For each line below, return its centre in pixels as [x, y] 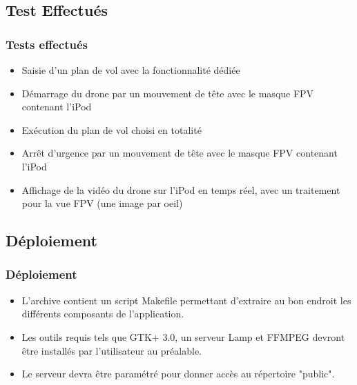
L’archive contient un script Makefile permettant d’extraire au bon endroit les [186, 300]
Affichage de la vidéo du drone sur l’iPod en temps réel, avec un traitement [181, 189]
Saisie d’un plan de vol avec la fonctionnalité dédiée [131, 70]
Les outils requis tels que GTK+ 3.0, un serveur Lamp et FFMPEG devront [183, 336]
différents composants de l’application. [103, 314]
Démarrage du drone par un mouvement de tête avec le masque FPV [168, 93]
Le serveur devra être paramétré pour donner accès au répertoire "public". [178, 374]
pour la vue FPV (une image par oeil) [102, 203]
